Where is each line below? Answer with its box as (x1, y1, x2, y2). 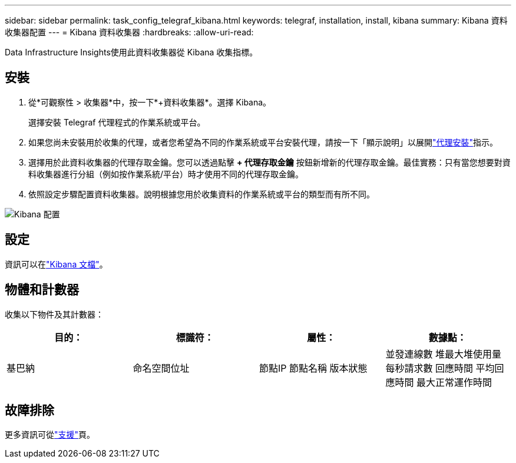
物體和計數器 (5, 282, 79, 297)
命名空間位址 (133, 362, 190, 374)
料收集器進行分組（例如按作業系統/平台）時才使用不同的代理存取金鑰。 (28, 168, 304, 179)
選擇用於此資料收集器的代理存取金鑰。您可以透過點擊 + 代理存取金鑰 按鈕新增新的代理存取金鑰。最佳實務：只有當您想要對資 (28, 157, 511, 167)
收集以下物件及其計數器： (5, 309, 104, 319)
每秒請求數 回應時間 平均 (385, 362, 495, 374)
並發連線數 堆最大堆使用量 (385, 348, 502, 360)
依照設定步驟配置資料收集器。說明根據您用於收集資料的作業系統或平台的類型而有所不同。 (28, 188, 375, 199)
